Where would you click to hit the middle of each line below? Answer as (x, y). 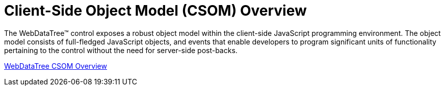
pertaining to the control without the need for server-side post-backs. (121, 50)
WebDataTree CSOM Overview (56, 66)
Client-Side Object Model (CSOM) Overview (155, 11)
